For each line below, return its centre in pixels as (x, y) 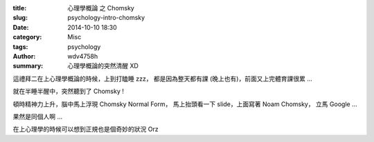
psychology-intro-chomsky (106, 18)
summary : (28, 66)
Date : (21, 27)
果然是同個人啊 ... (38, 116)
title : (20, 8)
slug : (20, 18)
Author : (24, 56)
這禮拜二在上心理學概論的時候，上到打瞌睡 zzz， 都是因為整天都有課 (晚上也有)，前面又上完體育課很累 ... (163, 79)
